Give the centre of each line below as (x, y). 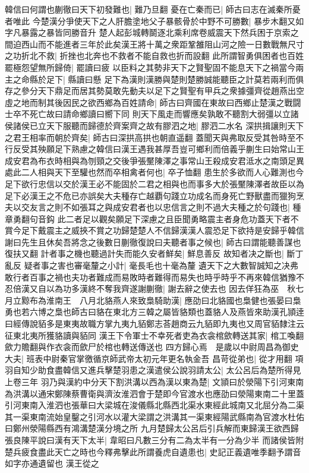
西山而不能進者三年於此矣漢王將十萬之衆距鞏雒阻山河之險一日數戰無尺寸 (163, 44)
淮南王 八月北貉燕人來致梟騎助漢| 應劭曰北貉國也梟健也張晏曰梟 (174, 300)
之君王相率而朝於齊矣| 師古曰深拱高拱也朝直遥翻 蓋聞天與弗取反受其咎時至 (150, 137)
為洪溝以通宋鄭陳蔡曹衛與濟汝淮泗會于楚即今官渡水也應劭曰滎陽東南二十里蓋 (154, 393)
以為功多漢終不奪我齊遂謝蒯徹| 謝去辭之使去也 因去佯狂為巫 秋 (171, 288)
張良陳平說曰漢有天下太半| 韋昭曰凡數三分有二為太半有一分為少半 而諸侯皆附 (154, 439)
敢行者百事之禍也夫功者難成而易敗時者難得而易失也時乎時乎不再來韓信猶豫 (150, 277)
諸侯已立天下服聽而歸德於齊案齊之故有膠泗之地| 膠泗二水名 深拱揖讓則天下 (158, 125)
